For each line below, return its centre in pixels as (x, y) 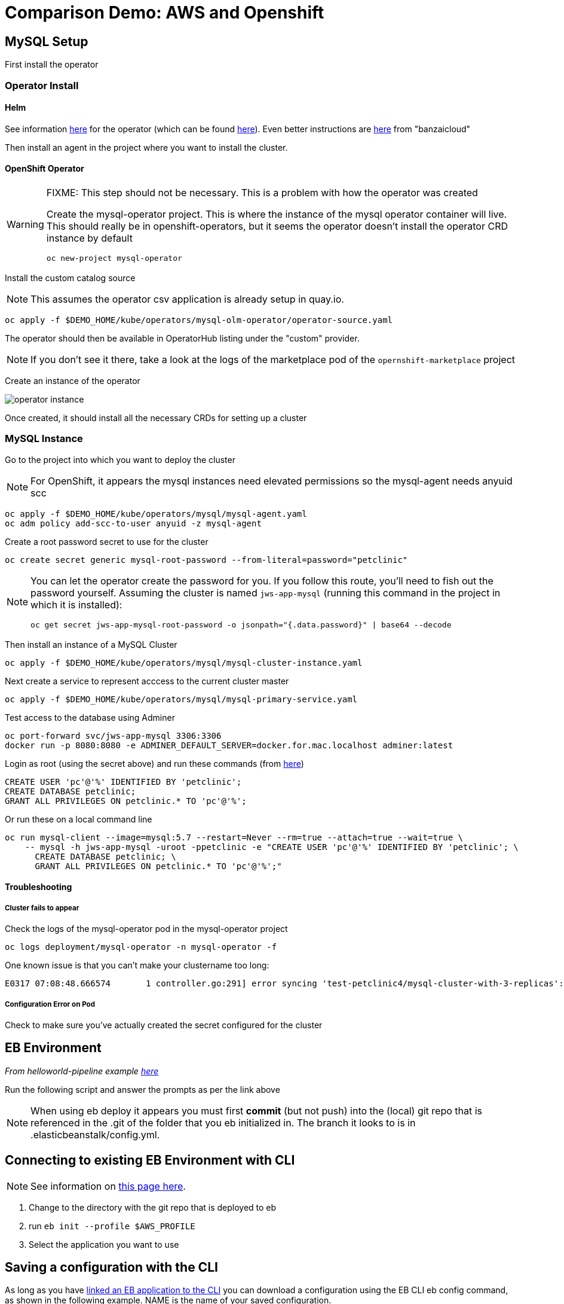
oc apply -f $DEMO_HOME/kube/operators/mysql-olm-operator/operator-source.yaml (199, 320)
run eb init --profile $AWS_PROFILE (112, 1226)
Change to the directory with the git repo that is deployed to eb (153, 1207)
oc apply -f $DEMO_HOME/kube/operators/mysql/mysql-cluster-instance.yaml (184, 662)
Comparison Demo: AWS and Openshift (165, 13)
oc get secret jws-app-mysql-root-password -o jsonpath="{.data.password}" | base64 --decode (241, 624)
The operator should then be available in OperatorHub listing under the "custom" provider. (182, 338)
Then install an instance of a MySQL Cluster (91, 644)
